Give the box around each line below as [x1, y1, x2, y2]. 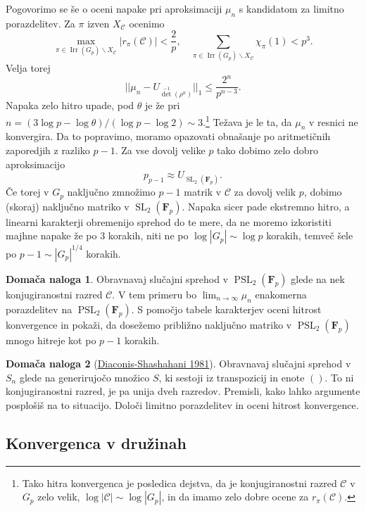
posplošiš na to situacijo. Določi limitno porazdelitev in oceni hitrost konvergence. [6, 398, 359, 412]
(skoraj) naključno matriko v [6, 198, 130, 213]
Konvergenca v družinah [6, 432, 187, 454]
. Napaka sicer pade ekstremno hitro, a [182, 198, 350, 213]
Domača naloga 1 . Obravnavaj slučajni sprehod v [6, 271, 229, 286]
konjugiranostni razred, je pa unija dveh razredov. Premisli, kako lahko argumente [6, 384, 360, 398]
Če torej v [6, 184, 49, 199]
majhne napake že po [6, 228, 97, 243]
